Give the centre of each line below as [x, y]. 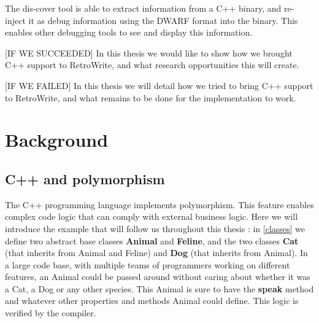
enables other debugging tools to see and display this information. [129, 32]
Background [57, 140]
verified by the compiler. [51, 313]
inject [15, 20]
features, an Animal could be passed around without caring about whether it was [158, 277]
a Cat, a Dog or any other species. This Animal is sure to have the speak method [159, 288]
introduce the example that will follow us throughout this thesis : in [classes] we [155, 228]
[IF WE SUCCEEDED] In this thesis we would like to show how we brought [149, 53]
